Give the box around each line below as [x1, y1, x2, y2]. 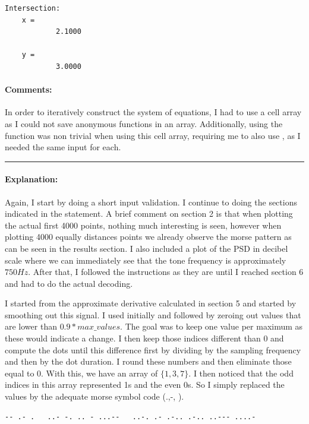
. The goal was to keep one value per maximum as [120, 320, 303, 333]
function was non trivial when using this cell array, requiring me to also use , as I [5, 129, 301, 141]
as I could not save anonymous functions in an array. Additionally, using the [5, 117, 283, 129]
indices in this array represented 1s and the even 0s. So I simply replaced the [5, 378, 285, 391]
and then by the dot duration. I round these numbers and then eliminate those [5, 355, 292, 368]
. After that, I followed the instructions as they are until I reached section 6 [28, 265, 304, 278]
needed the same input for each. [5, 141, 121, 153]
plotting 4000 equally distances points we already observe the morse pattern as [5, 230, 292, 243]
